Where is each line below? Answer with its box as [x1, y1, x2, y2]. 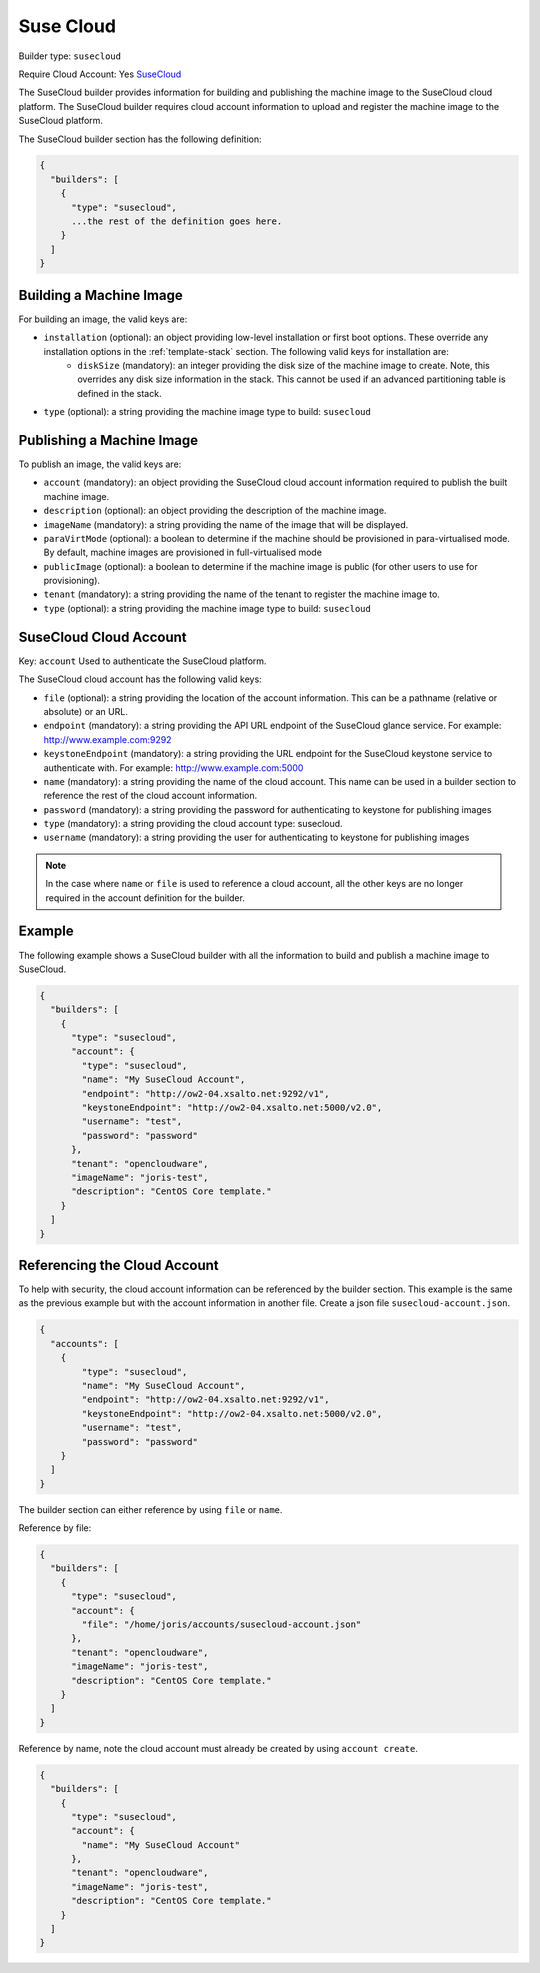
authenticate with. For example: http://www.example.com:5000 [43, 761, 304, 774]
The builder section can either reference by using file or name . [18, 1503, 283, 1515]
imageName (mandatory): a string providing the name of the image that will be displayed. [43, 518, 409, 530]
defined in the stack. [77, 387, 162, 399]
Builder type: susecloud [18, 50, 122, 62]
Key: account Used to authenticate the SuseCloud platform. [18, 655, 267, 667]
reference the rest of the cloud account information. [43, 790, 258, 802]
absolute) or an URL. [43, 705, 129, 717]
